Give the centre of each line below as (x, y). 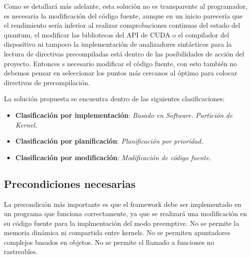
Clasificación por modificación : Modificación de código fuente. (113, 157)
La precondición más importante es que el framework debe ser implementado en (123, 204)
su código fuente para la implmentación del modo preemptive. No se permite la (122, 223)
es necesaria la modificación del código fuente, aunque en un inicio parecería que (123, 15)
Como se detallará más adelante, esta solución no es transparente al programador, (126, 6)
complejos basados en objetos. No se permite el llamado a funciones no (109, 242)
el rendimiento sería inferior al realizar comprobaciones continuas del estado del (122, 25)
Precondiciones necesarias (70, 183)
